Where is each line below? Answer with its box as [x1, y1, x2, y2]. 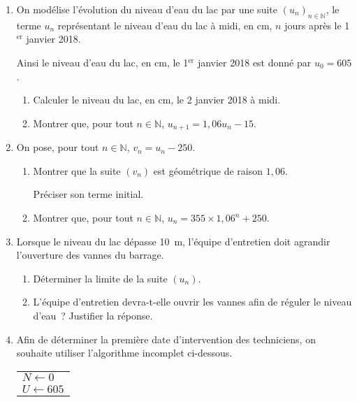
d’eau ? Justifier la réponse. [33, 308, 153, 322]
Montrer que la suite [33, 163, 121, 178]
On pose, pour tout [16, 140, 99, 155]
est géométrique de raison [153, 163, 263, 178]
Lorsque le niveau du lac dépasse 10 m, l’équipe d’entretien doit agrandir [16, 234, 330, 248]
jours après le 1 [284, 17, 350, 32]
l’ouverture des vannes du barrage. [16, 247, 164, 262]
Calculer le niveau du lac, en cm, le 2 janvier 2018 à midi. [33, 92, 281, 107]
